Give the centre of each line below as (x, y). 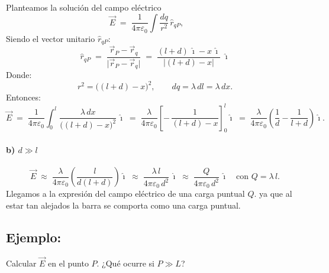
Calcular (21, 263)
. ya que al (273, 194)
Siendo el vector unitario (51, 38)
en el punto (68, 263)
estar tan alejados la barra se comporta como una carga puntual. (123, 205)
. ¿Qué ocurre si (125, 263)
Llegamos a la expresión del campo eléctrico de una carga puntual (125, 194)
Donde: (19, 75)
